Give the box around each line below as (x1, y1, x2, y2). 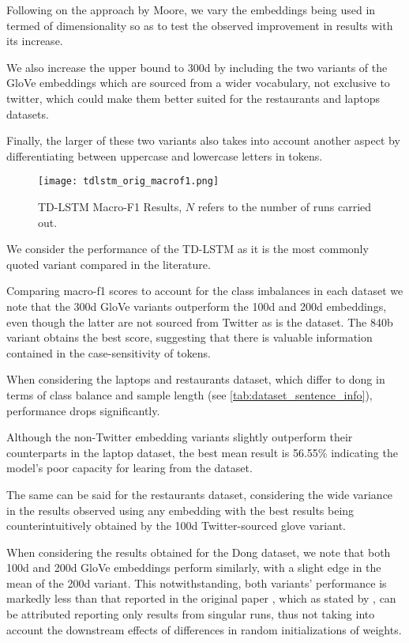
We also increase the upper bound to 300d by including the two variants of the (6, 59, 388, 75)
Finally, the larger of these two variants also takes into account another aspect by (6, 132, 400, 149)
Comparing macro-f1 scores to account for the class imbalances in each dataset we (6, 282, 403, 299)
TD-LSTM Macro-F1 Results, (38, 199, 182, 214)
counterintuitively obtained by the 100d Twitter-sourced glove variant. (6, 517, 346, 534)
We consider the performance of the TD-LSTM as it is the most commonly (6, 240, 369, 257)
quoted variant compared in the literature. (6, 255, 211, 272)
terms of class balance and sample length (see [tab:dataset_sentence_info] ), (6, 386, 373, 403)
